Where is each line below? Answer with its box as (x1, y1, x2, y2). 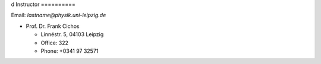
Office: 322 (40, 39, 68, 46)
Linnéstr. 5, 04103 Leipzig (40, 31, 104, 38)
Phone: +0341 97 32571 (40, 47, 99, 55)
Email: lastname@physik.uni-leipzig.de (11, 12, 106, 19)
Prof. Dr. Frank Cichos (26, 23, 80, 30)
